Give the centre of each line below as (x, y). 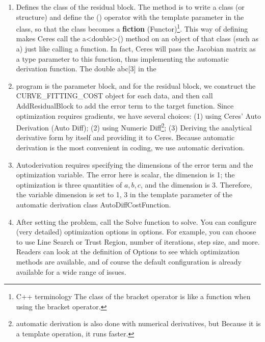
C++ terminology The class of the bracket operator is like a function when (133, 296)
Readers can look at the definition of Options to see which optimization (128, 252)
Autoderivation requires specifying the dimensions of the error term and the (135, 164)
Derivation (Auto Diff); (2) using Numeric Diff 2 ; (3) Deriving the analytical (134, 127)
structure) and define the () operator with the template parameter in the (130, 17)
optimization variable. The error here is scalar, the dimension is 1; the (125, 175)
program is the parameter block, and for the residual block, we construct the (136, 85)
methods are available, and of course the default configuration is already (129, 261)
